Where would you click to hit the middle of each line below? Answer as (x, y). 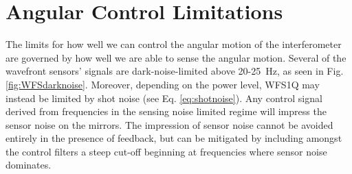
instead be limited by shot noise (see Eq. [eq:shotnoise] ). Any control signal (164, 98)
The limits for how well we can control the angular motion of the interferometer (174, 44)
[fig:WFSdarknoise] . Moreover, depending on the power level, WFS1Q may (163, 84)
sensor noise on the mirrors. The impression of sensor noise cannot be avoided (169, 124)
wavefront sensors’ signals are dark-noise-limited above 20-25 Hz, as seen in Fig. (175, 71)
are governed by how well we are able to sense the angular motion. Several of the (176, 57)
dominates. (29, 165)
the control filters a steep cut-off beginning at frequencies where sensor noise (166, 151)
